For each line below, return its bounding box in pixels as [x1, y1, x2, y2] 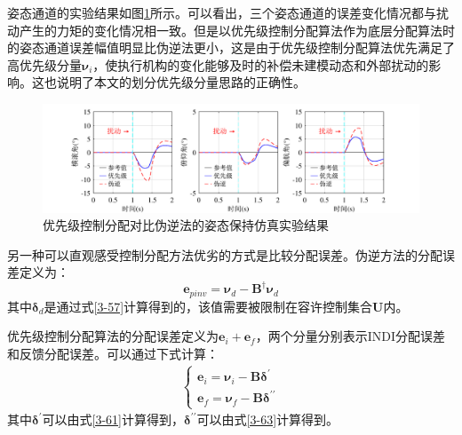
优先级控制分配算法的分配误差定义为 [7, 327, 219, 345]
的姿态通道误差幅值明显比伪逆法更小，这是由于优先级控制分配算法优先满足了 [7, 38, 455, 57]
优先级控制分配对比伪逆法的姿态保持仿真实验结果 [43, 216, 329, 234]
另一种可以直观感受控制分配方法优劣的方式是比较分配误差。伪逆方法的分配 [7, 245, 442, 264]
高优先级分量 [7, 55, 82, 74]
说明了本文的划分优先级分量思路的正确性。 [56, 73, 306, 91]
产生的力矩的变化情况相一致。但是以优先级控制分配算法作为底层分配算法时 [19, 20, 455, 39]
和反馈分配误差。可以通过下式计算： [7, 344, 219, 363]
